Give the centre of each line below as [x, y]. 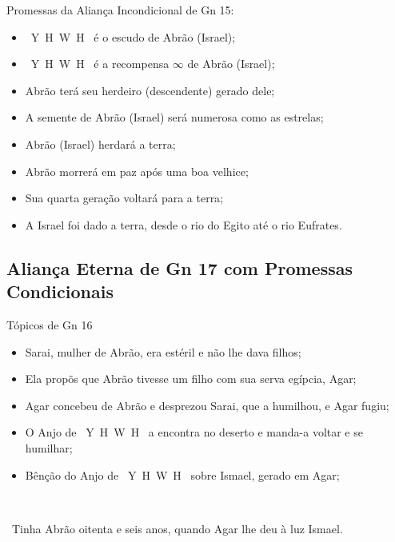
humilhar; [49, 447]
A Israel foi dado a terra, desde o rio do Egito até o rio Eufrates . [184, 224]
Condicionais [60, 291]
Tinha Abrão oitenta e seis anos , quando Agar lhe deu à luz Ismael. [177, 528]
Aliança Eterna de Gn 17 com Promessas [180, 267]
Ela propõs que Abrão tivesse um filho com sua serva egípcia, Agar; [191, 379]
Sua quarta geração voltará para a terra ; [124, 198]
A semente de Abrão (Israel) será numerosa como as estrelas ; [174, 117]
